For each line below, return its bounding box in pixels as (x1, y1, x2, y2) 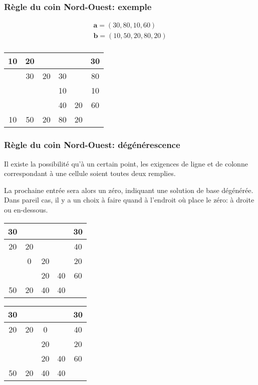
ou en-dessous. (4, 204, 48, 214)
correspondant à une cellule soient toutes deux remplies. (4, 168, 176, 178)
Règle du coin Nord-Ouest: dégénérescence (4, 138, 180, 151)
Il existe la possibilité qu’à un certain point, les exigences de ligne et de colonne (4, 158, 248, 168)
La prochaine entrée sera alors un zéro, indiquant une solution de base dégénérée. (4, 184, 253, 195)
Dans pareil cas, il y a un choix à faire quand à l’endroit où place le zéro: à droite (4, 194, 254, 205)
